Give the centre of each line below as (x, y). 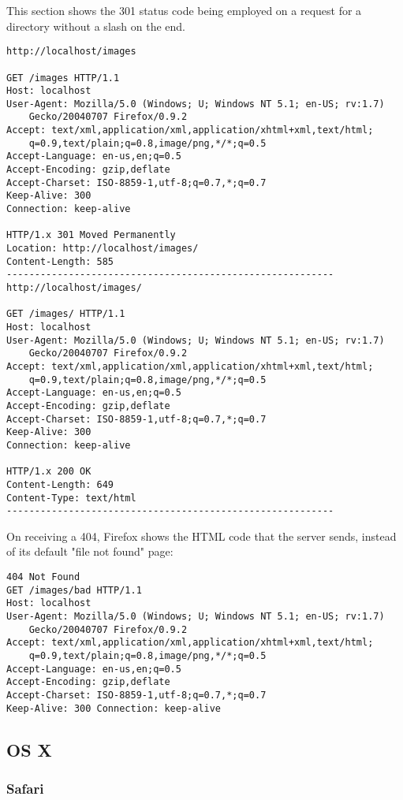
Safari (25, 788)
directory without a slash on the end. (96, 26)
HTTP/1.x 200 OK (49, 472)
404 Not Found (43, 577)
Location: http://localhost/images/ (103, 249)
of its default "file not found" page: (90, 551)
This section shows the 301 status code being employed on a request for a (184, 10)
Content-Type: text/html (71, 498)
